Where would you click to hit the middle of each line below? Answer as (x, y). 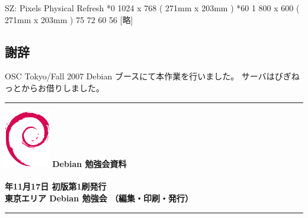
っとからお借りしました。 (54, 87)
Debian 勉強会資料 (89, 163)
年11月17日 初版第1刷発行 (56, 186)
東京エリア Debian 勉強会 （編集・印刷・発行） (99, 198)
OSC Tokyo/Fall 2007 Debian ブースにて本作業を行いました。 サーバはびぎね (152, 76)
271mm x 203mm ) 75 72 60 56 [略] (69, 19)
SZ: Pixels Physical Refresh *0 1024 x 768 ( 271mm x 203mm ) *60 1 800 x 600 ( (152, 8)
